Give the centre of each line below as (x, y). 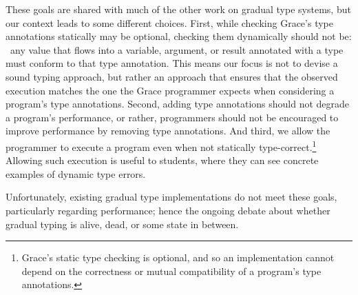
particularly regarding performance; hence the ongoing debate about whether (168, 210)
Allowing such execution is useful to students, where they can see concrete (162, 160)
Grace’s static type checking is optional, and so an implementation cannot (178, 257)
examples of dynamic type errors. (76, 173)
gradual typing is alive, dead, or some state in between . (122, 224)
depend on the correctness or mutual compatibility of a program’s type (171, 271)
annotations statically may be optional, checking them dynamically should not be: (179, 36)
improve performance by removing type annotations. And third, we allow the (168, 131)
